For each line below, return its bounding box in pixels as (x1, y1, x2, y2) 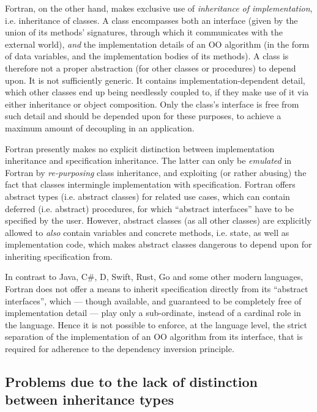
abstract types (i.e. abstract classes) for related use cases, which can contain (5, 189, 290, 202)
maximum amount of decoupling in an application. (5, 121, 195, 134)
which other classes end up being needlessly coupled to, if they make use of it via (5, 86, 309, 98)
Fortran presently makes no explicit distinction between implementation (5, 142, 275, 155)
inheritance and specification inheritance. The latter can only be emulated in (5, 154, 292, 167)
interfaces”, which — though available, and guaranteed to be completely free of (5, 294, 302, 307)
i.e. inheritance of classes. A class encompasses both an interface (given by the (5, 13, 298, 26)
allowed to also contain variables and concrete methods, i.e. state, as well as (5, 226, 289, 238)
